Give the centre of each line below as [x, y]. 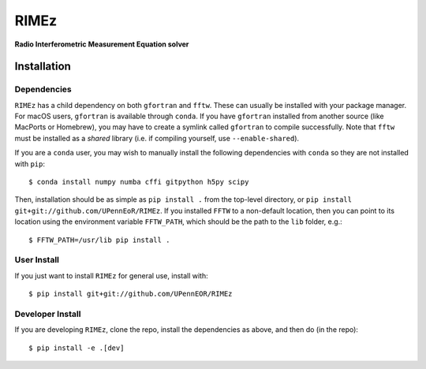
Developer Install [48, 314]
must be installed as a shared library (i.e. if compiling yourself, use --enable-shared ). [157, 138]
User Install [37, 260]
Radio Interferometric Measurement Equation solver [102, 44]
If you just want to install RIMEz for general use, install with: [111, 275]
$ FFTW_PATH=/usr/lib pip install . [99, 240]
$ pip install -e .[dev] [77, 348]
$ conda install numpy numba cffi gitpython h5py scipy [139, 182]
